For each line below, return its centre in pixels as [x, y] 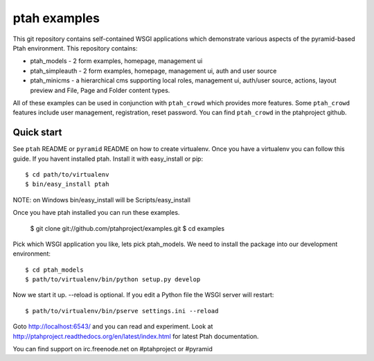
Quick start [37, 133]
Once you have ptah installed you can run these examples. [96, 213]
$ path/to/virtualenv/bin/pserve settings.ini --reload [122, 311]
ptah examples [56, 18]
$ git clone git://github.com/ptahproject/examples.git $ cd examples [127, 228]
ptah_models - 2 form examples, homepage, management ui [116, 61]
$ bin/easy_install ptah [67, 184]
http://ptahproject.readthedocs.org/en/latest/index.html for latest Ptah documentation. [136, 336]
